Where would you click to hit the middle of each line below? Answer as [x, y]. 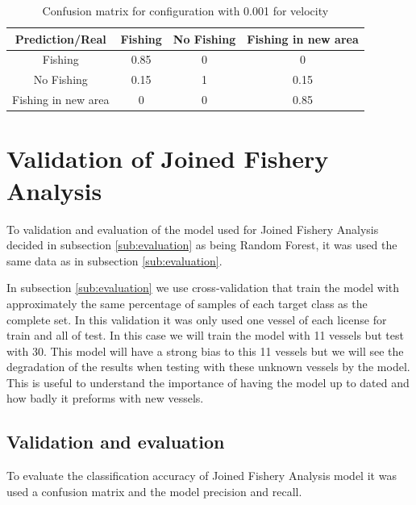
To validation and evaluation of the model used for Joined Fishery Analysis [193, 229]
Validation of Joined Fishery [168, 159]
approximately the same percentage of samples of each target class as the [187, 303]
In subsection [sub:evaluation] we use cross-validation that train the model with [203, 288]
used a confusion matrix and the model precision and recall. [154, 491]
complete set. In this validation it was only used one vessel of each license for [197, 319]
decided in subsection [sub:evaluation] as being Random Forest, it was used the [202, 245]
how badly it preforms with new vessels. [105, 398]
